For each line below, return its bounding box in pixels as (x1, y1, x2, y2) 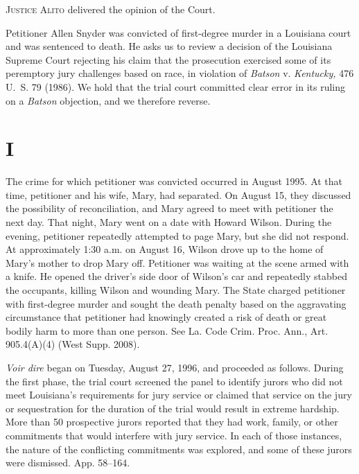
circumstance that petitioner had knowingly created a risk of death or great (6, 310, 327, 324)
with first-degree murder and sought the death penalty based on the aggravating (6, 296, 347, 310)
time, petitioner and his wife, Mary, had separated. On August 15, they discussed (6, 187, 351, 202)
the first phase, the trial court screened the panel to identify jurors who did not (6, 374, 343, 388)
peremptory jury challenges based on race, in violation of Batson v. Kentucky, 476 (6, 66, 354, 80)
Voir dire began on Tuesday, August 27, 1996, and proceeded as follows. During (6, 360, 344, 374)
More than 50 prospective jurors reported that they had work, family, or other (6, 414, 338, 429)
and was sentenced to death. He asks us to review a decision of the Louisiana (6, 39, 333, 53)
